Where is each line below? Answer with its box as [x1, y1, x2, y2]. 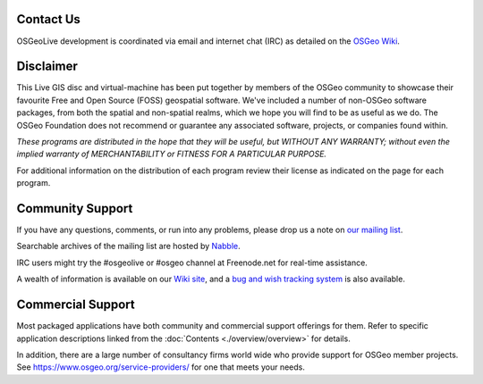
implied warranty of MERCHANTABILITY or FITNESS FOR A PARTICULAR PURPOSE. [16, 148, 326, 160]
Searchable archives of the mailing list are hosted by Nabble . [16, 241, 241, 252]
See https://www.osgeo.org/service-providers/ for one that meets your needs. [16, 362, 306, 372]
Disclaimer [16, 59, 78, 74]
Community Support [16, 201, 133, 216]
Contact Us [16, 12, 80, 27]
